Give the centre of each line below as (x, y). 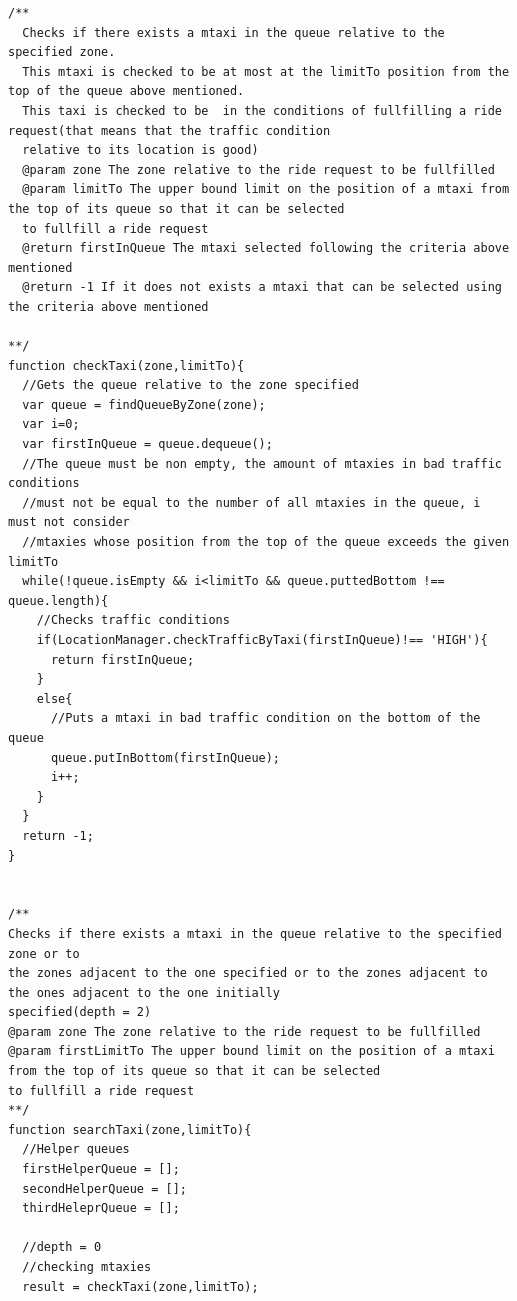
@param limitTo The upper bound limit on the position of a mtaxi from (266, 189)
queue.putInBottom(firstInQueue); (165, 757)
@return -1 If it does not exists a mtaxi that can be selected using (262, 287)
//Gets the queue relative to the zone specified (190, 385)
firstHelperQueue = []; (101, 1169)
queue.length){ (58, 600)
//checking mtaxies (87, 1267)
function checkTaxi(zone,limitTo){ (126, 365)
